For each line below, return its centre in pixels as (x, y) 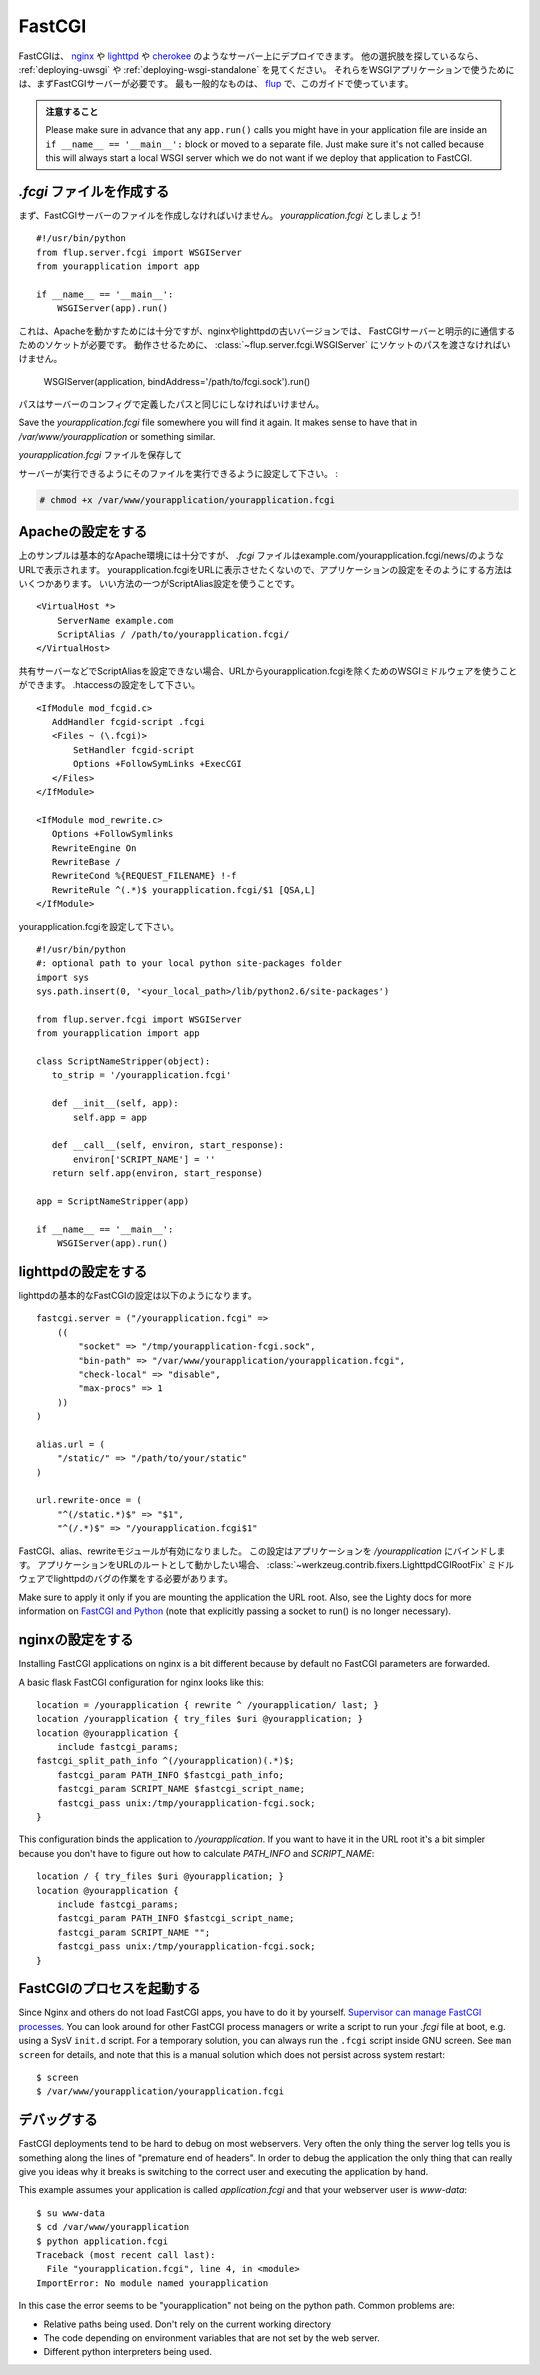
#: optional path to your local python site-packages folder (189, 963)
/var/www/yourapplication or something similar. (117, 436)
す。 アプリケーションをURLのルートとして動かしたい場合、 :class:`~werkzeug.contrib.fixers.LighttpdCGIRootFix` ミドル (266, 1565)
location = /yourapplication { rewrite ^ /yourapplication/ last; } (207, 1704)
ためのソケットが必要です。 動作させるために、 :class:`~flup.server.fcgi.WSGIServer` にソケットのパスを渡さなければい (264, 344)
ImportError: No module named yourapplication (152, 2283)
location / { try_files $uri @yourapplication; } (160, 1876)
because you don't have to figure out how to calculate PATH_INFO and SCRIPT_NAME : (196, 1853)
